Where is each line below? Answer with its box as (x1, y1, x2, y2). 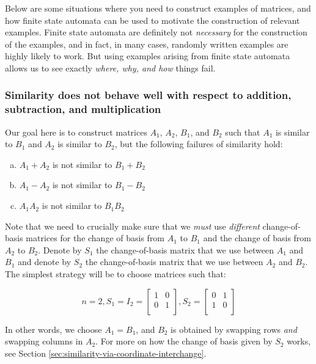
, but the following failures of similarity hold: (114, 137, 283, 150)
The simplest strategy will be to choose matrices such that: (5, 268, 226, 280)
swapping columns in (5, 335, 83, 348)
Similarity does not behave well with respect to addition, (5, 87, 292, 103)
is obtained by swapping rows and (171, 322, 297, 335)
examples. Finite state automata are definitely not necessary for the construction (5, 26, 307, 38)
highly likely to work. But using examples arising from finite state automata (5, 49, 290, 62)
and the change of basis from (203, 231, 312, 244)
